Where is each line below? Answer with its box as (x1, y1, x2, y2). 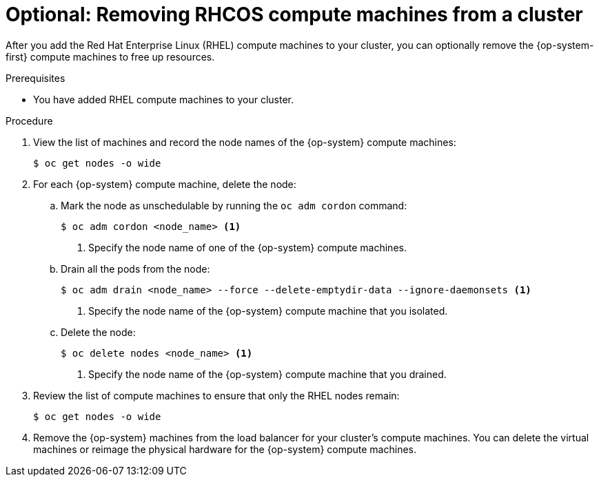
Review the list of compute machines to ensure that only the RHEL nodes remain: (33, 389, 400, 401)
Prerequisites (6, 72, 65, 84)
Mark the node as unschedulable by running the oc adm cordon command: (61, 199, 407, 211)
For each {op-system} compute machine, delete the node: (33, 178, 296, 190)
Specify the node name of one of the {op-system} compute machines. (88, 241, 407, 253)
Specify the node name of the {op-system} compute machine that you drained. (88, 368, 447, 380)
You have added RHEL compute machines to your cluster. (33, 93, 294, 105)
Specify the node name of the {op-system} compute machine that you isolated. (88, 304, 448, 317)
